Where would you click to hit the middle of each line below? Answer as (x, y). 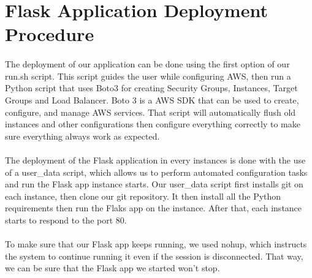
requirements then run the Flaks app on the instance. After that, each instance (154, 208)
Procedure (50, 34)
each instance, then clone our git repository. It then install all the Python (143, 196)
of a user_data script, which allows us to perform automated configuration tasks (156, 172)
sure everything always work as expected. (82, 136)
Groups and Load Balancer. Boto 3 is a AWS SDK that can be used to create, (152, 100)
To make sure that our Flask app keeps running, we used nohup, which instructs (156, 244)
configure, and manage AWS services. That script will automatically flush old (150, 112)
